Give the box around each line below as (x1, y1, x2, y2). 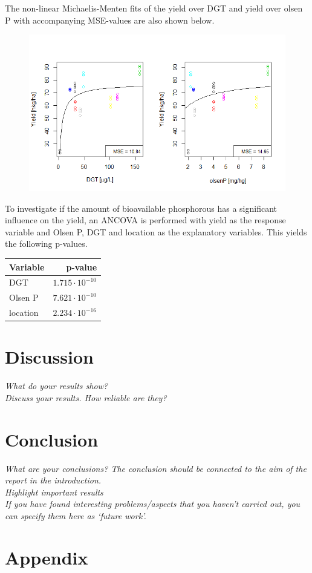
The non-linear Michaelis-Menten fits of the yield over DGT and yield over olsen (5, 2, 303, 14)
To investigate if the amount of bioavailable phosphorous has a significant (5, 201, 278, 214)
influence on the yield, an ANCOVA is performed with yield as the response (5, 214, 286, 226)
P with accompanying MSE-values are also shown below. (5, 13, 215, 26)
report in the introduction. (5, 474, 102, 486)
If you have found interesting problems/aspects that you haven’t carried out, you (5, 497, 301, 510)
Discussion (5, 344, 94, 369)
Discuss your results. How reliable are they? (5, 391, 167, 404)
